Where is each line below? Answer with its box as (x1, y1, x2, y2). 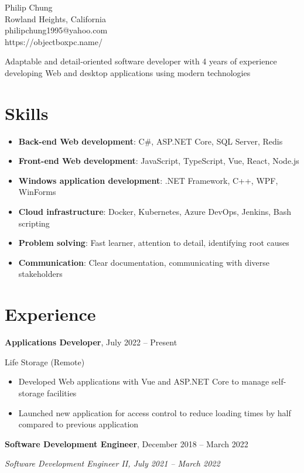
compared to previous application (18, 418, 139, 430)
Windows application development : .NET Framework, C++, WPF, (18, 174, 278, 186)
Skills (5, 101, 49, 125)
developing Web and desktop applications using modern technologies (5, 66, 251, 78)
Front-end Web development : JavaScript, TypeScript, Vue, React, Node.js (18, 155, 299, 167)
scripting (18, 217, 50, 229)
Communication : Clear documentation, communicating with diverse (18, 256, 270, 268)
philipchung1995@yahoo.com (5, 24, 108, 36)
